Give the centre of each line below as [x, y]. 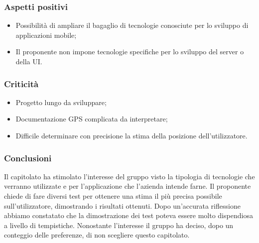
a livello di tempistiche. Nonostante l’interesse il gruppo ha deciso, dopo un [119, 225]
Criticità [21, 83]
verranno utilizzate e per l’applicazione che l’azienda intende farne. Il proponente [128, 186]
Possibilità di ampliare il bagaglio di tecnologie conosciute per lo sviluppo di [132, 25]
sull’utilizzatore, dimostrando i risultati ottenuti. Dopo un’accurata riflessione [122, 205]
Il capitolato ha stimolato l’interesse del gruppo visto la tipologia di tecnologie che [129, 176]
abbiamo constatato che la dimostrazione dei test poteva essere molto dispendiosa [129, 215]
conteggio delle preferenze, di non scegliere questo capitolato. [97, 235]
